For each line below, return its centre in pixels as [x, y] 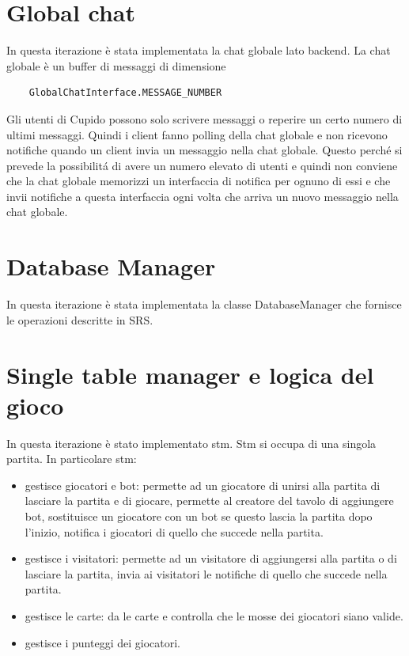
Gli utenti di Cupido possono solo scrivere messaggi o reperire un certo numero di [204, 118]
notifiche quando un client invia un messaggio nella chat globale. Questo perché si [204, 150]
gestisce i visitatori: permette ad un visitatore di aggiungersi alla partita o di [211, 558]
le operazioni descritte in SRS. [80, 319]
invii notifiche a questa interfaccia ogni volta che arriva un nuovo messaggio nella [203, 196]
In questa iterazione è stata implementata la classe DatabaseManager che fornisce [204, 304]
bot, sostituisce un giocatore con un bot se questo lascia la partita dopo [199, 516]
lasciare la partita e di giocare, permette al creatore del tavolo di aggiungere [209, 501]
